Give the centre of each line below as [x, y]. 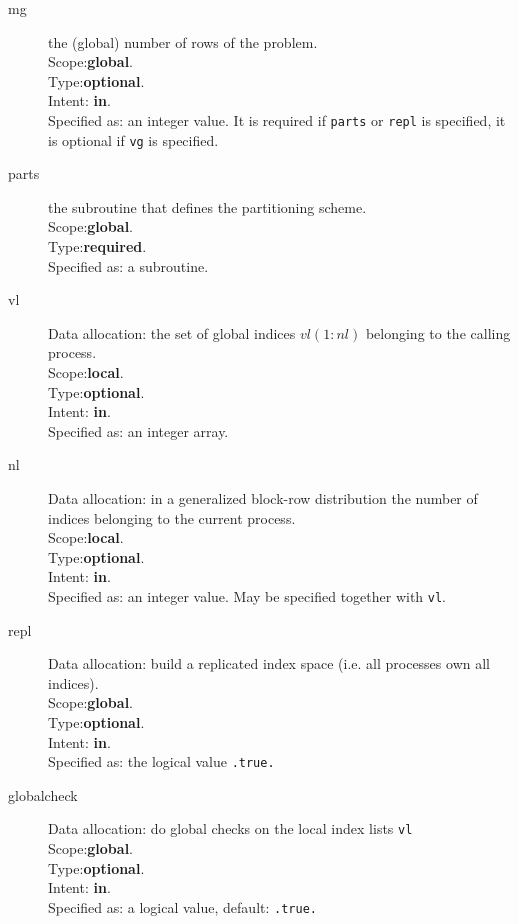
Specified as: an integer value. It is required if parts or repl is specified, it [277, 119]
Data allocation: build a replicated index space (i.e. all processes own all [269, 663]
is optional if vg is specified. [133, 139]
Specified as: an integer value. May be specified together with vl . [247, 595]
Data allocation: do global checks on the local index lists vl [230, 828]
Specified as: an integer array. [138, 430]
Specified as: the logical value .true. [161, 761]
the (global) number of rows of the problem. [183, 41]
